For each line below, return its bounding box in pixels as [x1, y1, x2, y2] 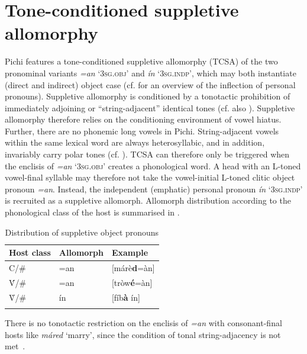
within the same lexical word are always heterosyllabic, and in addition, [5, 136, 265, 149]
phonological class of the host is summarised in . [5, 206, 180, 218]
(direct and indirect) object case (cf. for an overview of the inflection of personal [5, 78, 296, 91]
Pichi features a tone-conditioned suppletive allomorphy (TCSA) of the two [5, 55, 278, 67]
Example [111, 246, 148, 259]
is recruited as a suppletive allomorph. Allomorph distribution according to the [5, 194, 291, 207]
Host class [9, 246, 51, 259]
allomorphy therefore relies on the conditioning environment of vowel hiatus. [5, 113, 282, 125]
